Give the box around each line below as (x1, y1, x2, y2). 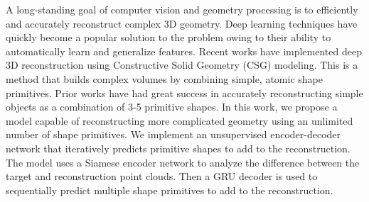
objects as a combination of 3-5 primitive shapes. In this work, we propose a (6, 99, 338, 114)
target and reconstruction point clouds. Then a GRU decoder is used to (6, 169, 318, 184)
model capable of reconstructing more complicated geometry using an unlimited (6, 113, 353, 128)
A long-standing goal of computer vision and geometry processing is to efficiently (6, 2, 358, 16)
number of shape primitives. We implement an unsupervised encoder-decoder (6, 127, 341, 142)
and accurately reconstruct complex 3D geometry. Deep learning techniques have (6, 16, 358, 30)
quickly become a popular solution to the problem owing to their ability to (6, 30, 331, 45)
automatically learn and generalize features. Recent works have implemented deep (6, 43, 362, 58)
